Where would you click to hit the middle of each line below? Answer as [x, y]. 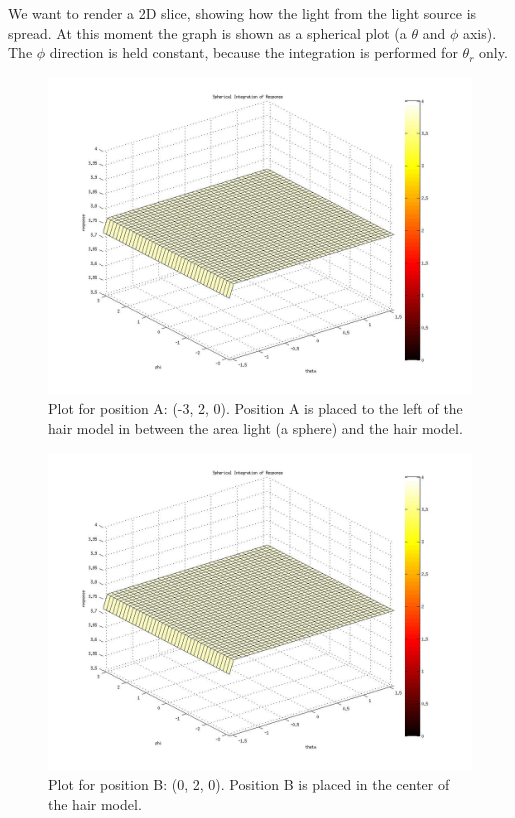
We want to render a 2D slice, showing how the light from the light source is [242, 13]
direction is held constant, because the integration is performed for [253, 52]
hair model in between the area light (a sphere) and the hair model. [255, 427]
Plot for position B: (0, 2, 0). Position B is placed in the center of [249, 784]
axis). [479, 32]
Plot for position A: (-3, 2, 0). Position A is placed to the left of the [255, 408]
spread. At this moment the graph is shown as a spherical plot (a [207, 32]
